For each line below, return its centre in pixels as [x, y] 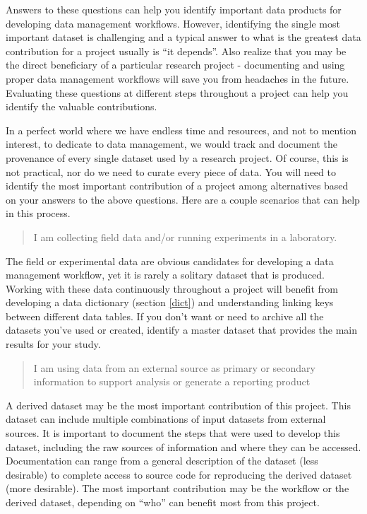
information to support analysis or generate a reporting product [172, 381]
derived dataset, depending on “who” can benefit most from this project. [163, 502]
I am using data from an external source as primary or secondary [174, 367]
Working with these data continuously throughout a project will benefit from [172, 288]
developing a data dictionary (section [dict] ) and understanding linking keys [170, 302]
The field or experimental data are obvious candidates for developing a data [170, 261]
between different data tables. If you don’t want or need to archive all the [165, 316]
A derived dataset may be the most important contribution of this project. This [178, 405]
